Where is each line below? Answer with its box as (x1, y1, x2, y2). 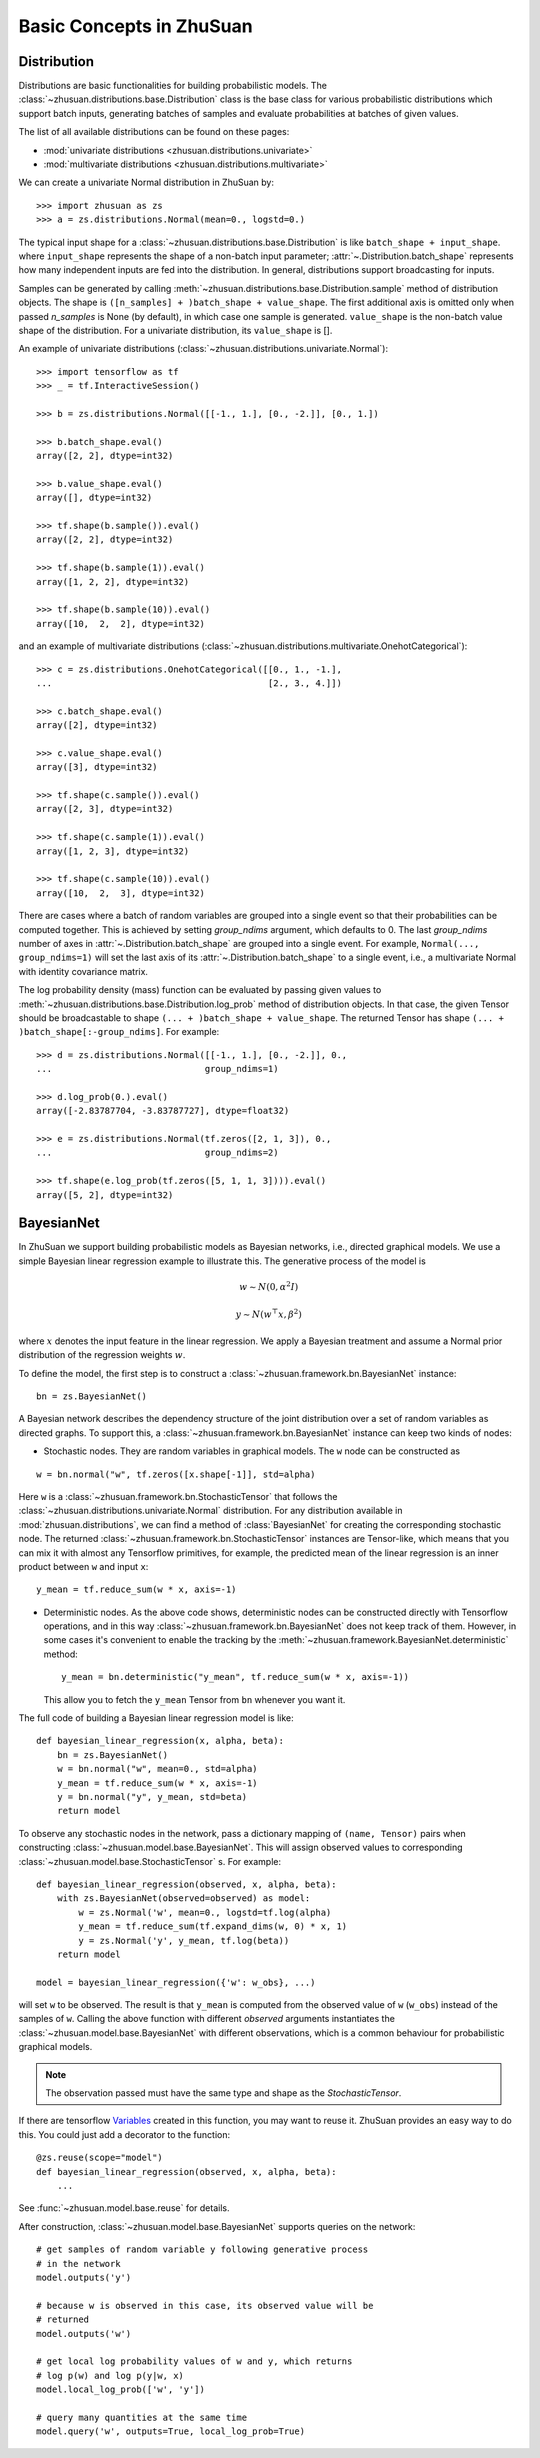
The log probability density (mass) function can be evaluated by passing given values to (18, 984, 382, 996)
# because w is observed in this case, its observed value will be (36, 2300, 374, 2311)
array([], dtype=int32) (36, 492, 153, 504)
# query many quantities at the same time (36, 2411, 248, 2423)
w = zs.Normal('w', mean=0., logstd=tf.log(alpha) (78, 1906, 332, 1918)
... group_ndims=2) (36, 1147, 279, 1159)
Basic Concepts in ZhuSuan (18, 15, 254, 37)
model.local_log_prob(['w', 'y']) (36, 2384, 205, 2395)
